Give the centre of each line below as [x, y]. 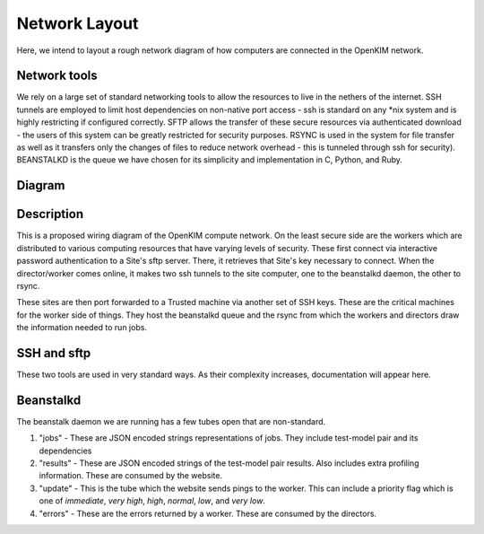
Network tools [57, 76]
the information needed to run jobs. [82, 328]
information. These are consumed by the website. [131, 476]
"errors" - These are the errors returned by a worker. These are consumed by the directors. [207, 513]
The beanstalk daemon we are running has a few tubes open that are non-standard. [171, 421]
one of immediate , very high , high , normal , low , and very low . [152, 501]
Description [50, 214]
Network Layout [78, 23]
